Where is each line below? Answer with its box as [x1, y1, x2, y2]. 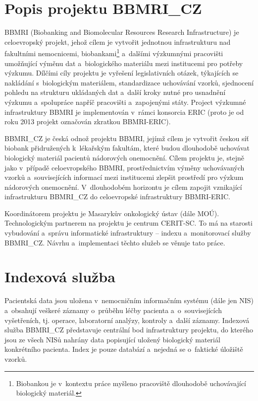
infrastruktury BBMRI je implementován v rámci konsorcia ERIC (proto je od [4, 106, 244, 117]
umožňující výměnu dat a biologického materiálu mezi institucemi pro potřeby [4, 58, 243, 68]
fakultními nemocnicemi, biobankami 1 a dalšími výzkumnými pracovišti [4, 47, 223, 58]
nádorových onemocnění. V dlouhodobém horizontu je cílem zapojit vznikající [4, 181, 242, 192]
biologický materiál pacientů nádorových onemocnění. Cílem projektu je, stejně [4, 152, 244, 162]
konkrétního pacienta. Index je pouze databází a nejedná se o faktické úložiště [4, 344, 243, 354]
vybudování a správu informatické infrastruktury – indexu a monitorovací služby [4, 228, 251, 238]
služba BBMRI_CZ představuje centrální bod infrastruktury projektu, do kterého [4, 324, 254, 335]
